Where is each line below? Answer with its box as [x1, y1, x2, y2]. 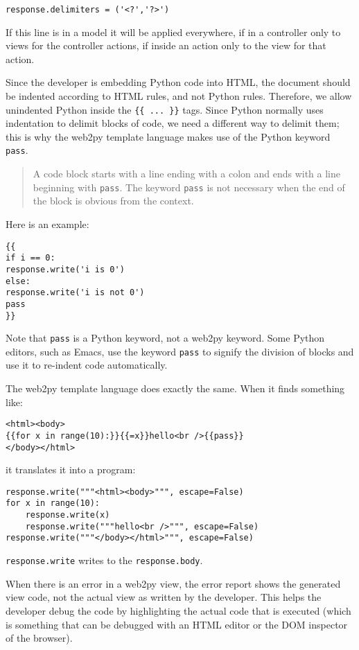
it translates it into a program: [6, 462, 136, 477]
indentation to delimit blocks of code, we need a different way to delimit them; [6, 116, 340, 130]
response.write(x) [25, 510, 110, 520]
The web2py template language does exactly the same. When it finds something [6, 381, 345, 396]
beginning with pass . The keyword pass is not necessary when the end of [33, 179, 345, 194]
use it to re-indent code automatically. [6, 358, 168, 372]
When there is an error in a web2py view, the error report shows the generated [6, 576, 341, 590]
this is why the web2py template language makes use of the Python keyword [6, 129, 331, 143]
